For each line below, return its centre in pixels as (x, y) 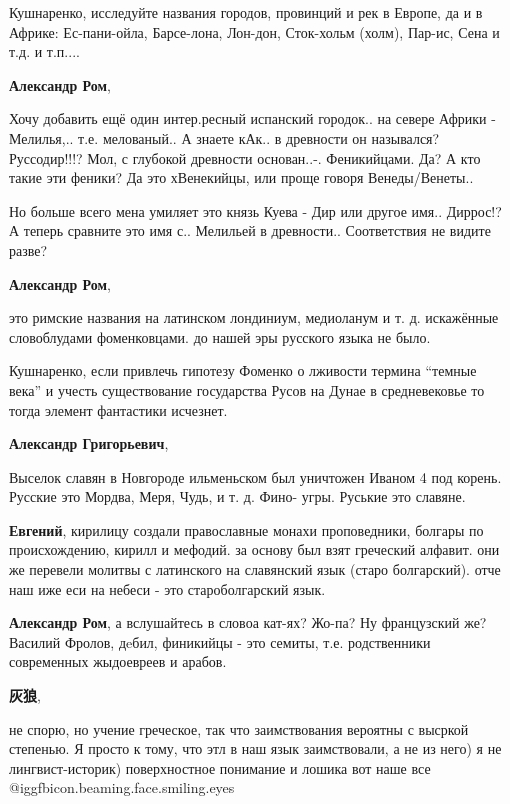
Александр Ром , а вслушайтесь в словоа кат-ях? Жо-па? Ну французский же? (248, 622)
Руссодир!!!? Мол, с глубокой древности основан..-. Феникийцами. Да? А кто (245, 157)
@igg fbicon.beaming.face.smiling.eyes (122, 787)
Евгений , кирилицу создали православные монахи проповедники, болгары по (246, 529)
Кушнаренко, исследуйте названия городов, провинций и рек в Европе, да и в (246, 12)
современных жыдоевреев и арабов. (118, 661)
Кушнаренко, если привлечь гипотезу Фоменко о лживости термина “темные (243, 370)
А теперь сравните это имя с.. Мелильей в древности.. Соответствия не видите (250, 230)
